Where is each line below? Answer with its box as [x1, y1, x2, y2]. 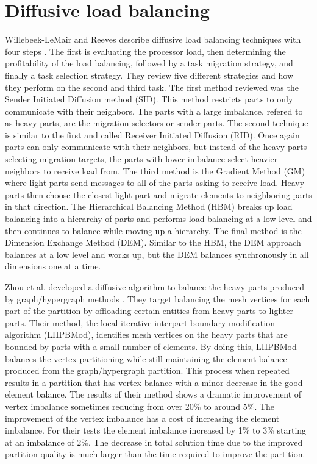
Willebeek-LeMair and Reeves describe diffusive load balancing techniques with [5, 33, 301, 46]
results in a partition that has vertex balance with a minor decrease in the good [5, 376, 303, 388]
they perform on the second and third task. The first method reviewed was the [5, 80, 299, 93]
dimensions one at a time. [5, 260, 101, 273]
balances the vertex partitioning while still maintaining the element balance [5, 352, 287, 365]
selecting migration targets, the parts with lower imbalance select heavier [5, 152, 278, 165]
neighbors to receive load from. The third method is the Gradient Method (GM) [5, 164, 305, 177]
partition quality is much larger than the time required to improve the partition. [5, 448, 305, 460]
